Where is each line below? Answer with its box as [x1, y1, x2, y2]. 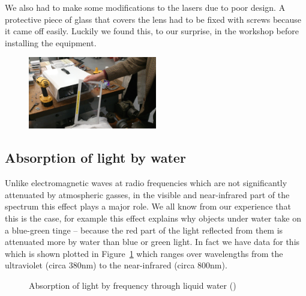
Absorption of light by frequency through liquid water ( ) [29, 279, 236, 291]
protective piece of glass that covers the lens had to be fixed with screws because [5, 13, 302, 25]
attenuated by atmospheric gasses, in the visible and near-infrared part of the [5, 188, 290, 201]
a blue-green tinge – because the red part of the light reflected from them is [5, 223, 283, 236]
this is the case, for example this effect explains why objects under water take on [5, 211, 302, 224]
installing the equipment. [5, 36, 97, 49]
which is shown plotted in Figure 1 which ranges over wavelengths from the [5, 247, 283, 259]
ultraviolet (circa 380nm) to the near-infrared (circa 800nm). [5, 259, 227, 271]
